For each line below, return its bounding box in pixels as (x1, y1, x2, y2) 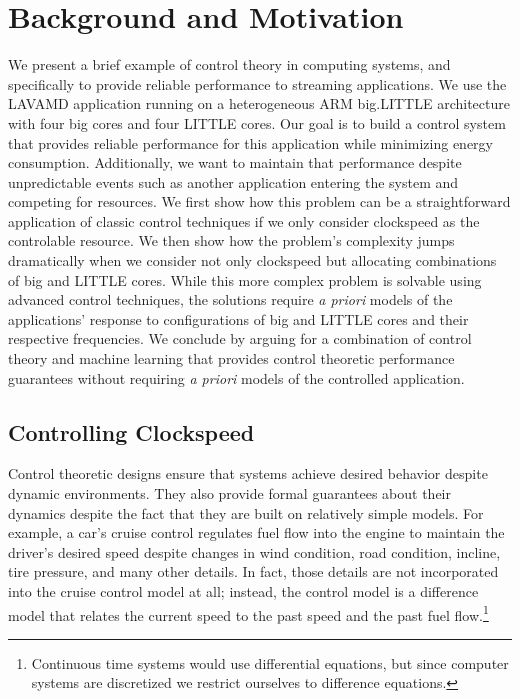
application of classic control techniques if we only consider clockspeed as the (8, 210, 480, 231)
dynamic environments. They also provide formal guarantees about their (8, 483, 452, 504)
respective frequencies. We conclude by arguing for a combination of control (8, 328, 472, 349)
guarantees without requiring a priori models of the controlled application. (8, 367, 465, 388)
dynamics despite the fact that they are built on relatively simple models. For (8, 502, 484, 523)
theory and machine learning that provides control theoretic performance (8, 348, 455, 369)
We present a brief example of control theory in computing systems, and (8, 54, 451, 75)
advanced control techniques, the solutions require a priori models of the (8, 289, 453, 310)
